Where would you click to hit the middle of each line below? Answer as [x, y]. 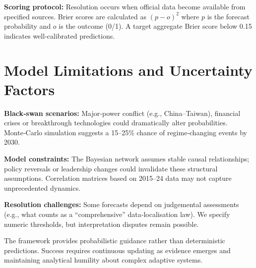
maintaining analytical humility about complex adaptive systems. [103, 260]
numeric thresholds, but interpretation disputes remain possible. [101, 224]
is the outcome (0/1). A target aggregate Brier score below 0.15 [155, 26]
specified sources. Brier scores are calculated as [75, 16]
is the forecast [228, 16]
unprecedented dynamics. [42, 188]
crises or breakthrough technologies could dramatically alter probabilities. [116, 123]
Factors [30, 89]
